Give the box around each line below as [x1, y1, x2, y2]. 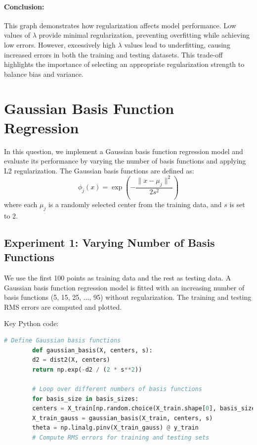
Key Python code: [4, 318, 59, 329]
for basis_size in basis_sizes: [32, 395, 139, 402]
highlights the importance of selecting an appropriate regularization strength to [4, 59, 245, 69]
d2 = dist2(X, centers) [32, 356, 110, 364]
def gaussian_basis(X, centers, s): [32, 346, 153, 354]
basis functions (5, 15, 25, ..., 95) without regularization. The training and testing [4, 292, 252, 302]
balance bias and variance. [4, 68, 84, 79]
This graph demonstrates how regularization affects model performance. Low [4, 20, 236, 30]
